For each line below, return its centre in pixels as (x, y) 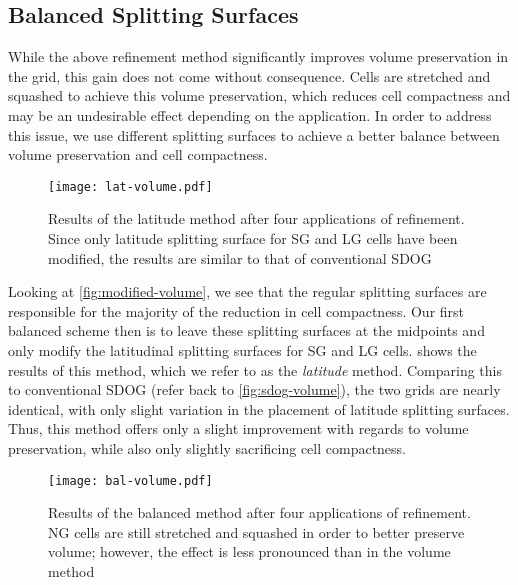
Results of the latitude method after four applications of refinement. (256, 218)
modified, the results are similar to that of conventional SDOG (240, 257)
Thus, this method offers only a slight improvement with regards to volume (238, 428)
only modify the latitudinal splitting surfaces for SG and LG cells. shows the (242, 349)
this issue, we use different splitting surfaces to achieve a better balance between (254, 134)
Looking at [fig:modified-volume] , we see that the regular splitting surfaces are (247, 291)
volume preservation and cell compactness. (138, 154)
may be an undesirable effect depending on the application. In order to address (250, 114)
